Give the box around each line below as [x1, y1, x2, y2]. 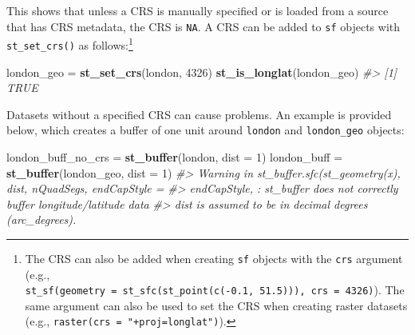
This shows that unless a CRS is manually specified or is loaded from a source [6, 2, 389, 18]
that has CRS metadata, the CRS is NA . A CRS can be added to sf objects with [6, 18, 401, 34]
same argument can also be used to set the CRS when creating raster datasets [25, 297, 408, 313]
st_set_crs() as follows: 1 [6, 34, 133, 53]
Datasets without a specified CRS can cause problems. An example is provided [6, 106, 392, 122]
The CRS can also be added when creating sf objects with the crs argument [25, 249, 403, 266]
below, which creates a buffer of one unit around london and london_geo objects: [6, 122, 405, 138]
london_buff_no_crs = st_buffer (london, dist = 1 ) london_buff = [6, 149, 343, 165]
